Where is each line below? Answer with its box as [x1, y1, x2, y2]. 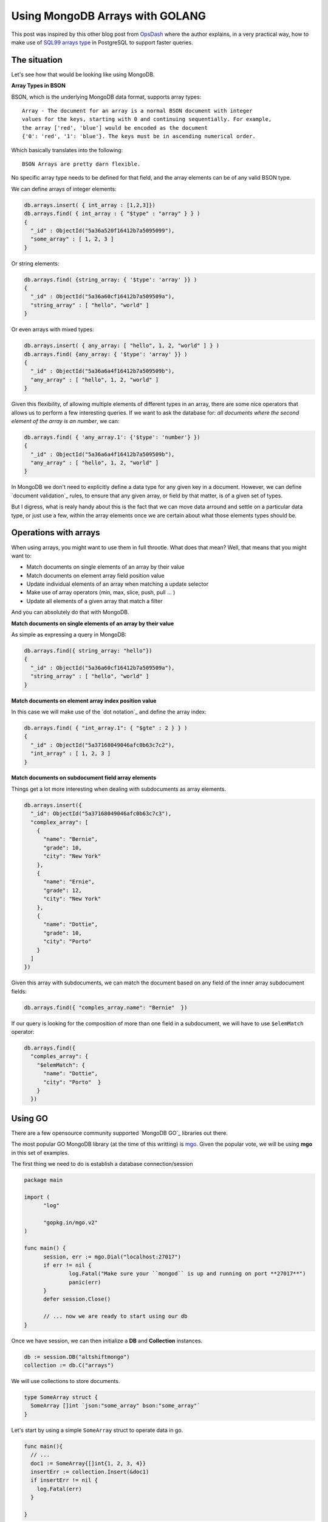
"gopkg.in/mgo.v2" [43, 1219, 98, 1226]
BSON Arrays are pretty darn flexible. [22, 160, 141, 167]
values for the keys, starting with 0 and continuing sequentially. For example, [22, 116, 272, 123]
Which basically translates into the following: [11, 146, 123, 153]
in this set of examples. [11, 1149, 69, 1156]
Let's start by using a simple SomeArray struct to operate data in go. [11, 1426, 183, 1434]
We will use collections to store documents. [11, 1377, 120, 1384]
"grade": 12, [43, 886, 82, 894]
